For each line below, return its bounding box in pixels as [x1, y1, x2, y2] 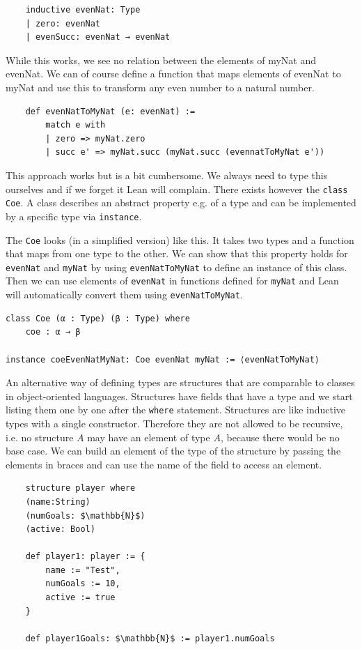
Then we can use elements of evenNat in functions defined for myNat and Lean [6, 273, 339, 288]
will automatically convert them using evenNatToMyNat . [6, 287, 243, 302]
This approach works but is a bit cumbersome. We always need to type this [6, 167, 328, 182]
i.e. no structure [6, 429, 74, 444]
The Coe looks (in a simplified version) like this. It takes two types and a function [6, 232, 354, 247]
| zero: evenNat [25, 18, 101, 29]
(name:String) [25, 496, 90, 507]
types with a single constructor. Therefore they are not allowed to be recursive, [6, 415, 343, 430]
